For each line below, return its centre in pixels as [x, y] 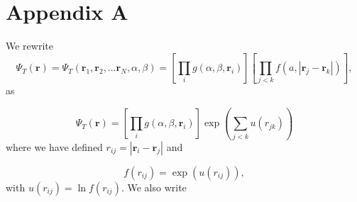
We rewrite [29, 46]
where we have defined [54, 146]
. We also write [154, 187]
